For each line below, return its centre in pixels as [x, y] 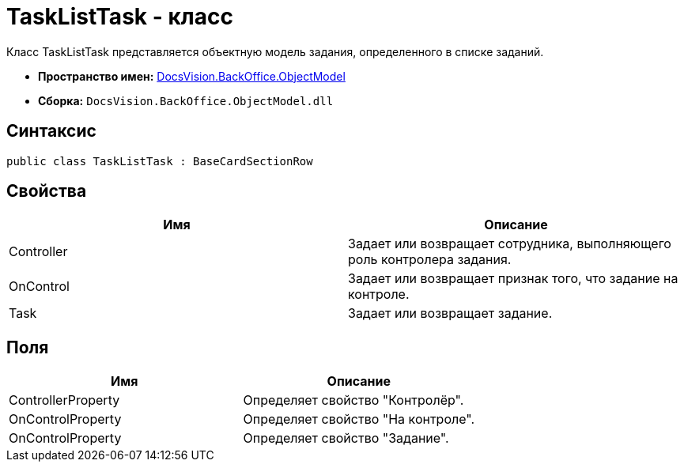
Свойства [47, 191]
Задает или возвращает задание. [450, 313]
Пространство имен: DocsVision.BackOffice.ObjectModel [192, 76]
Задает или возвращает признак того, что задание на [513, 279]
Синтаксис [51, 131]
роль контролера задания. [430, 260]
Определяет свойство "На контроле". [359, 419]
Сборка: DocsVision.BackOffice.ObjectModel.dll [186, 100]
